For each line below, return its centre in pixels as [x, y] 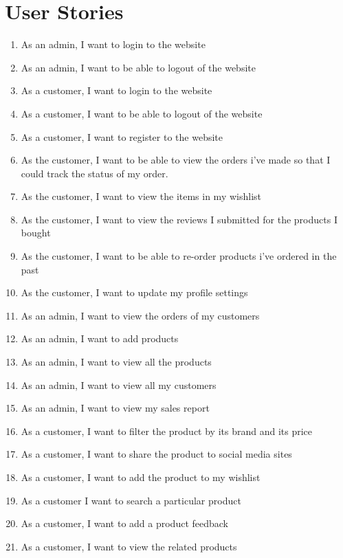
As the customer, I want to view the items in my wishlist [141, 196]
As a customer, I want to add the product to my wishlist [141, 477]
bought [36, 233]
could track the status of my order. [95, 173]
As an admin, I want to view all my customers [119, 384]
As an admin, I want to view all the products [116, 362]
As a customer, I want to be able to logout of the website [142, 113]
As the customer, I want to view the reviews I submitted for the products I [179, 219]
